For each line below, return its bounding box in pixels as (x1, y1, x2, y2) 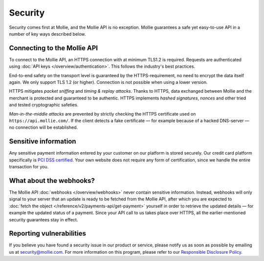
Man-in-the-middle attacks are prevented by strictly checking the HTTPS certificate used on (9, 111, 196, 117)
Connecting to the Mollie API (9, 44, 98, 52)
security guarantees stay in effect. (9, 217, 78, 222)
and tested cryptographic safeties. (9, 102, 79, 108)
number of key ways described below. (9, 31, 86, 37)
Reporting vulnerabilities (9, 229, 87, 238)
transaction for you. (9, 164, 49, 170)
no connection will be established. (9, 124, 78, 130)
